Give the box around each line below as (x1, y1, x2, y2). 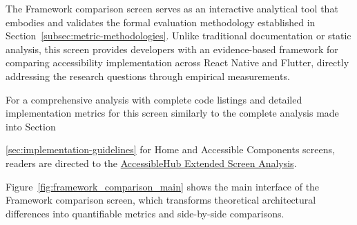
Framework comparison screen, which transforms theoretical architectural (6, 193, 316, 207)
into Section (6, 119, 56, 133)
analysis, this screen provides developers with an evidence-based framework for (6, 41, 338, 56)
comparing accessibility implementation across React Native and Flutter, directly (6, 55, 349, 70)
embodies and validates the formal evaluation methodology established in (6, 14, 316, 29)
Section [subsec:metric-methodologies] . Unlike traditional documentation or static (6, 28, 351, 43)
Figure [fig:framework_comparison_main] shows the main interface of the (6, 179, 320, 193)
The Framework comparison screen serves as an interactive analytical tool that (6, 1, 338, 15)
